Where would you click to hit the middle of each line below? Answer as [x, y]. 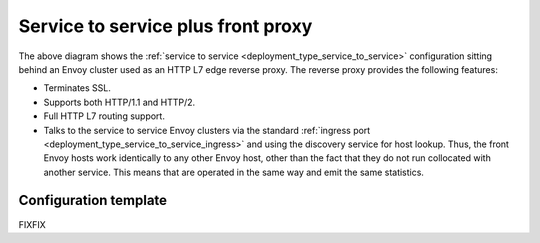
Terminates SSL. [77, 88]
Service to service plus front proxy [165, 26]
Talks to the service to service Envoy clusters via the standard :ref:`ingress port [207, 130]
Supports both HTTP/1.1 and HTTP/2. [119, 102]
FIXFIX [32, 224]
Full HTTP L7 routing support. [104, 116]
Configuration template [93, 200]
